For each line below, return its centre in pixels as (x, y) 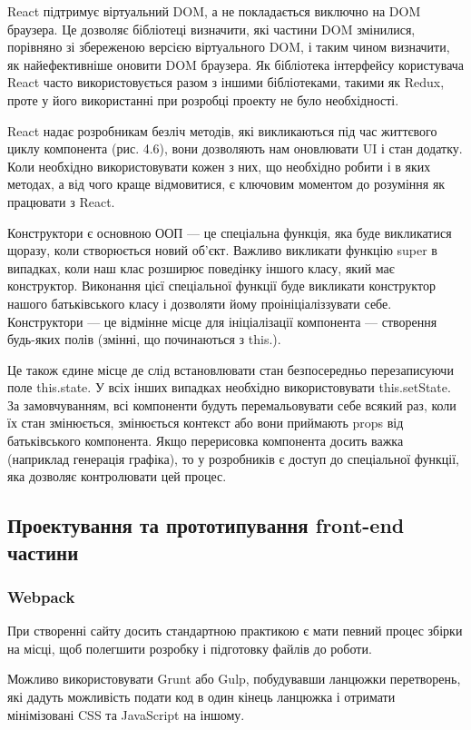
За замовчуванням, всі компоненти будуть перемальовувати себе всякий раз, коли (232, 404)
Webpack (41, 596)
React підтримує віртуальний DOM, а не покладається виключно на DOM (214, 11)
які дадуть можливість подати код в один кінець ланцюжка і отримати (201, 697)
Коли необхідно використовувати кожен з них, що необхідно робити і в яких (219, 166)
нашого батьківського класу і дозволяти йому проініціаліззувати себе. (200, 303)
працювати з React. (61, 201)
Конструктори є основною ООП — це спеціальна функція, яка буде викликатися (230, 232)
